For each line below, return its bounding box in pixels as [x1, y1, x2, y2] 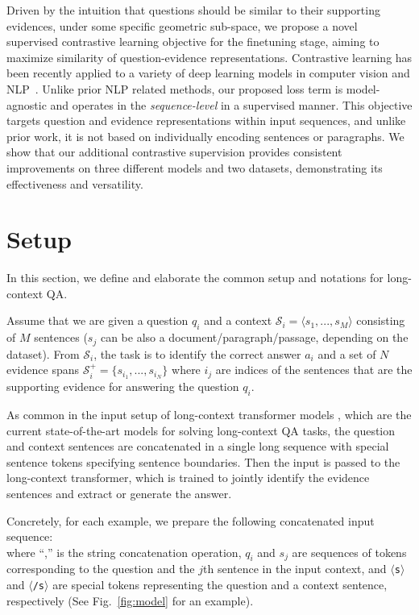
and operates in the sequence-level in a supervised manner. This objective [50, 96, 413, 113]
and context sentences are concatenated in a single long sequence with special [6, 438, 389, 455]
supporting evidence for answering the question [6, 378, 239, 395]
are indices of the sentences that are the [215, 361, 413, 378]
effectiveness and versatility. [6, 175, 143, 192]
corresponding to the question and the [6, 560, 195, 577]
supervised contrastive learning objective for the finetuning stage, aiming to [6, 33, 380, 50]
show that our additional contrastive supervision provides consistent [6, 143, 342, 160]
